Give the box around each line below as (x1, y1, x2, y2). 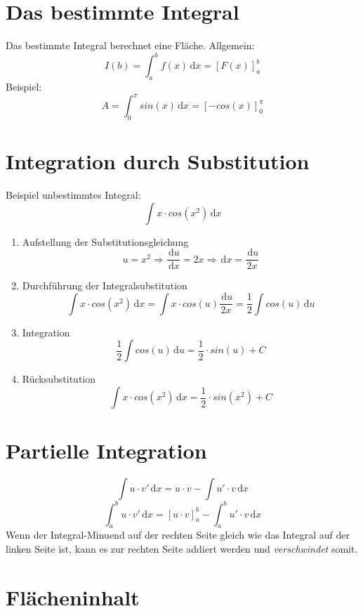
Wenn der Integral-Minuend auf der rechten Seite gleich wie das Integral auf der (6, 527, 350, 542)
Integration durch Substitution (6, 147, 310, 176)
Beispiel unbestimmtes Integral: (6, 188, 141, 202)
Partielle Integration (6, 436, 207, 465)
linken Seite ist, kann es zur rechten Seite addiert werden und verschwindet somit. (6, 541, 358, 556)
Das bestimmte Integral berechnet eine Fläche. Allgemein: (6, 38, 255, 53)
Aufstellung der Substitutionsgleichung (22, 234, 189, 249)
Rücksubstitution (22, 372, 95, 386)
